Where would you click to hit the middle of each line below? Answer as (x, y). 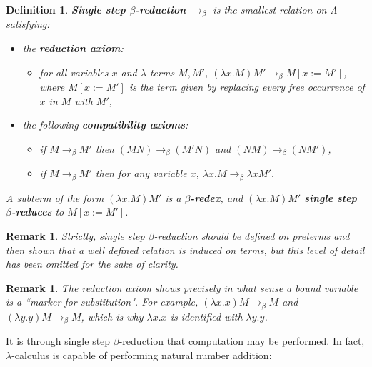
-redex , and (217, 197)
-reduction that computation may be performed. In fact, (242, 341)
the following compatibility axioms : (105, 125)
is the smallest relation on (270, 9)
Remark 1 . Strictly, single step (75, 235)
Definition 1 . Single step (66, 9)
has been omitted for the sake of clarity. (92, 264)
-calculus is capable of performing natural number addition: (142, 355)
